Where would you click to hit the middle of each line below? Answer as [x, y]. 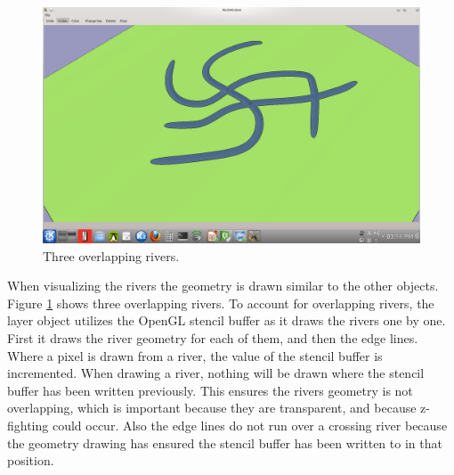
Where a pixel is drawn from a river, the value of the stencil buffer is [195, 355]
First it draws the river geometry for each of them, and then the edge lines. [213, 337]
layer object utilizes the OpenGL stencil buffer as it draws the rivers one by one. [227, 320]
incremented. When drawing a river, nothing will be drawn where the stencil [216, 373]
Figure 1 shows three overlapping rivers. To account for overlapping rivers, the [221, 303]
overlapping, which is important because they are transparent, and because [212, 408]
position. [31, 460]
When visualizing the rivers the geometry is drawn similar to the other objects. [223, 286]
